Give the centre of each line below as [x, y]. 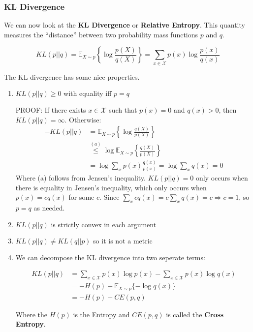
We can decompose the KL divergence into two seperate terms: [110, 257]
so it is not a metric [123, 241]
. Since [110, 197]
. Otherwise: [83, 119]
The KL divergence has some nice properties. [72, 76]
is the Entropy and [101, 314]
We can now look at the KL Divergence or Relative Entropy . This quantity [125, 25]
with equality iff [88, 93]
